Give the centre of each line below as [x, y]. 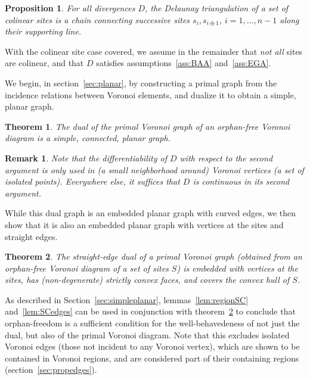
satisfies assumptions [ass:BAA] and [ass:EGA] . [184, 63]
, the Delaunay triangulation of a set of [216, 8]
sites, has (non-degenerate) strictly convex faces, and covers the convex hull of [147, 280]
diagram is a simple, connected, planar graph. [88, 138]
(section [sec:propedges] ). [51, 370]
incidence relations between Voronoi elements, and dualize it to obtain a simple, [151, 94]
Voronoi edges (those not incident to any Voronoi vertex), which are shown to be [152, 346]
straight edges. [31, 236]
